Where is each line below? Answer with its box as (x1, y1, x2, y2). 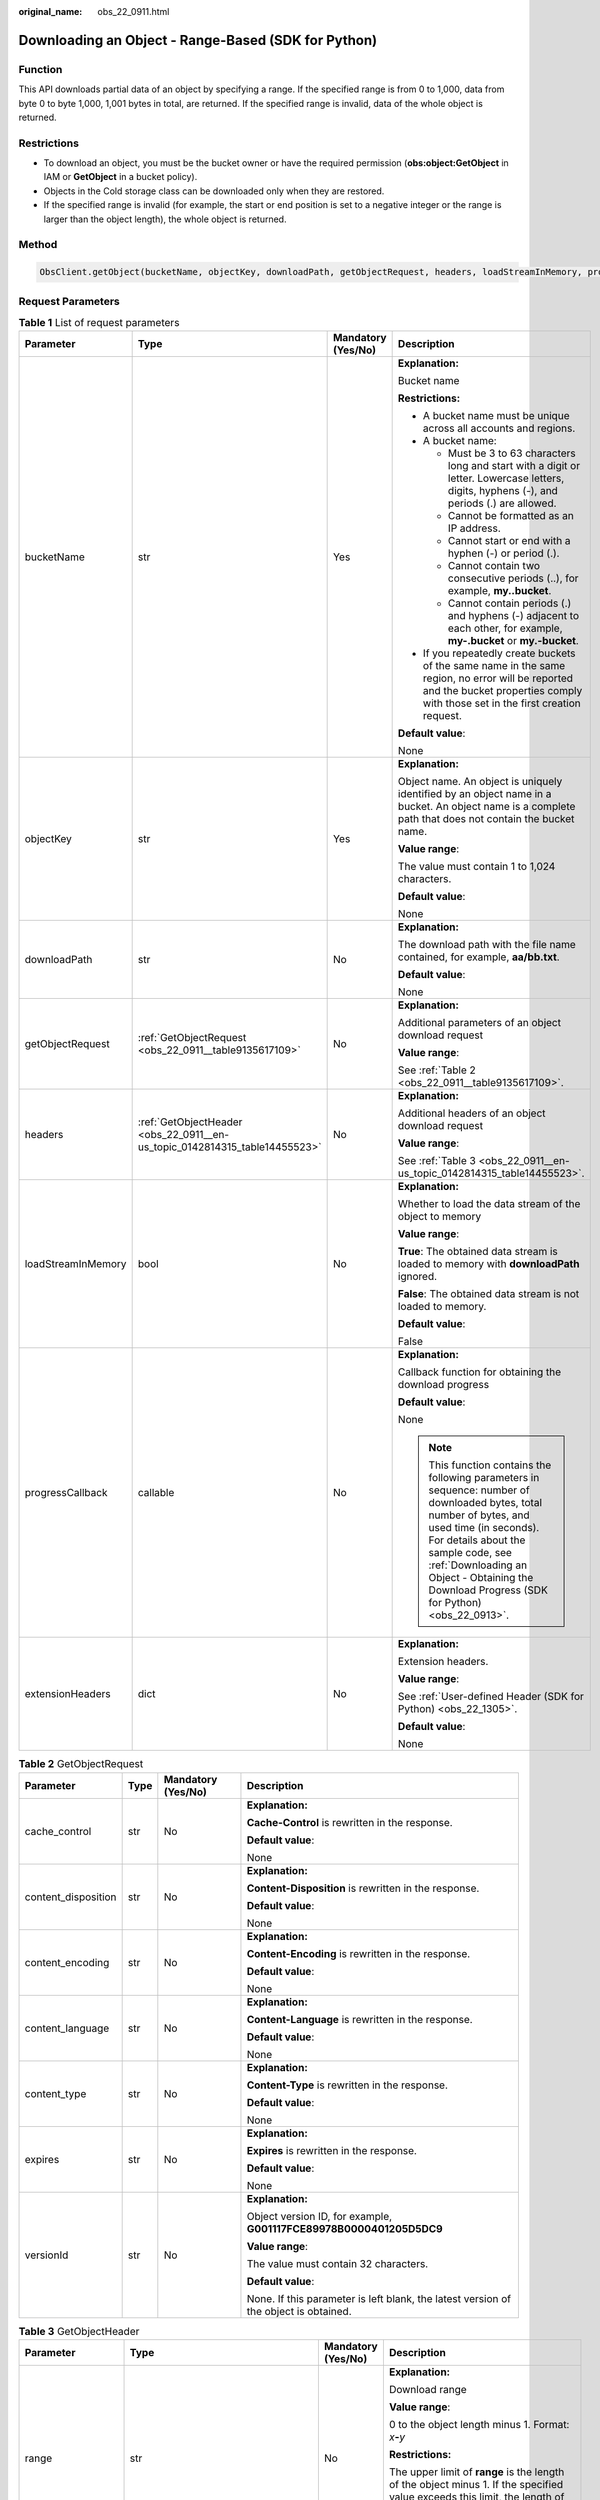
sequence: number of (428, 1483, 530, 1497)
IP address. (447, 521, 502, 535)
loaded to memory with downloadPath (397, 1257, 580, 1271)
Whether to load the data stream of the (397, 1197, 581, 1211)
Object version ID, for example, (246, 2209, 393, 2223)
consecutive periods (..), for (447, 571, 579, 585)
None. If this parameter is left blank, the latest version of (246, 2291, 512, 2305)
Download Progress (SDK (428, 1583, 549, 1597)
